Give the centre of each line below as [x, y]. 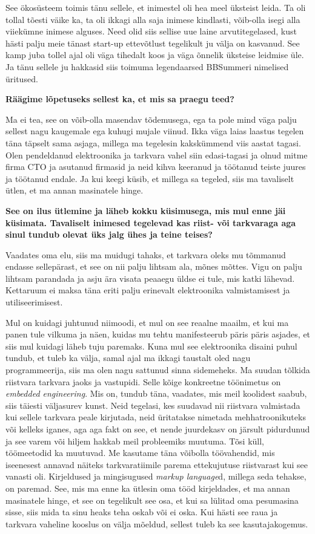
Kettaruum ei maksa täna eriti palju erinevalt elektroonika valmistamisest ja [148, 290]
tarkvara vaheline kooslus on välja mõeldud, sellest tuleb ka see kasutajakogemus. [157, 523]
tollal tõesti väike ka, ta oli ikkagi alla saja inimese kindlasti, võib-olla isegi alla [153, 19]
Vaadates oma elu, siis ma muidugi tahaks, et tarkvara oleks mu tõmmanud [146, 254]
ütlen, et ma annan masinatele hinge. [75, 190]
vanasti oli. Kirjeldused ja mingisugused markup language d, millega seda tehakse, [156, 476]
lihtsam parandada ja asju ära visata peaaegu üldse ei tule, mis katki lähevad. [150, 278]
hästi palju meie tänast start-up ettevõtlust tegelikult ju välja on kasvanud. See [153, 43]
